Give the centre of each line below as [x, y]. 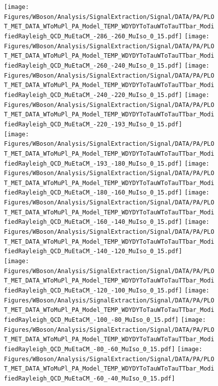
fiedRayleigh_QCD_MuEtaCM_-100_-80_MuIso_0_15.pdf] [91, 320]
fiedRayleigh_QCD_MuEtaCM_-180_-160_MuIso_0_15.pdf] [93, 193]
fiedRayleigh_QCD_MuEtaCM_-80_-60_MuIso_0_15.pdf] [90, 349]
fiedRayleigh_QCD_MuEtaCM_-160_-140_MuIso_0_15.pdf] [93, 222]
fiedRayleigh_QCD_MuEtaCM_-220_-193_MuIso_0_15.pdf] [93, 124]
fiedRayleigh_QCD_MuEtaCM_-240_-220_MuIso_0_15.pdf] [93, 95]
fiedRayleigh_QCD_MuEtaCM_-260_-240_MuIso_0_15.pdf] [93, 65]
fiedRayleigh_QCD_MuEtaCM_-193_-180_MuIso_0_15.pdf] [93, 163]
